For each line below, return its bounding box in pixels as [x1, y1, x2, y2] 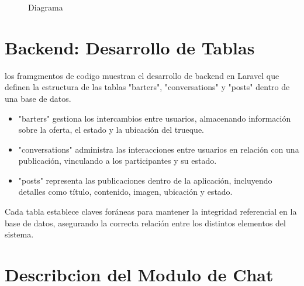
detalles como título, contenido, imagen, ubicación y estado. [18, 185, 233, 198]
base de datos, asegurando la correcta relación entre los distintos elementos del [5, 216, 286, 229]
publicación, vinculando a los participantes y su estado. [18, 154, 217, 167]
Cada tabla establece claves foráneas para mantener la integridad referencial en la [5, 205, 297, 218]
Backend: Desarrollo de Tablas [5, 35, 255, 59]
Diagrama [28, 1, 63, 13]
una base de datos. [5, 92, 71, 104]
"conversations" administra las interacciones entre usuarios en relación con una [18, 143, 299, 155]
